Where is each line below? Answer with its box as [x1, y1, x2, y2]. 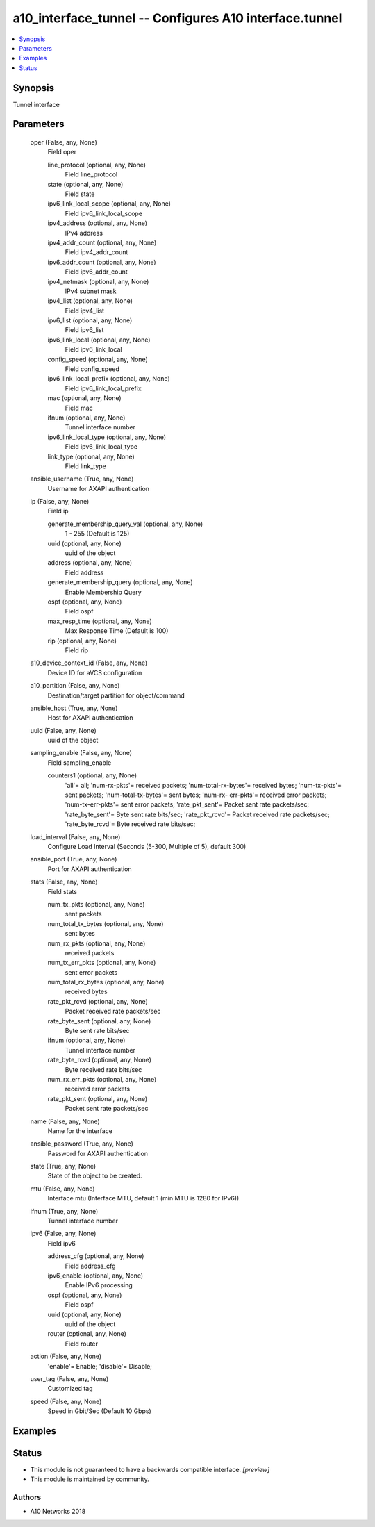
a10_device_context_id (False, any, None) [30, 659, 148, 667]
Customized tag [47, 1385, 93, 1393]
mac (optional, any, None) [47, 394, 122, 402]
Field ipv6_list [65, 326, 104, 334]
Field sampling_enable [47, 758, 112, 767]
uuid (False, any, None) [30, 726, 97, 734]
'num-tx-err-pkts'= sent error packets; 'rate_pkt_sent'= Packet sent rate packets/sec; [65, 800, 310, 809]
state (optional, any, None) [47, 180, 124, 188]
